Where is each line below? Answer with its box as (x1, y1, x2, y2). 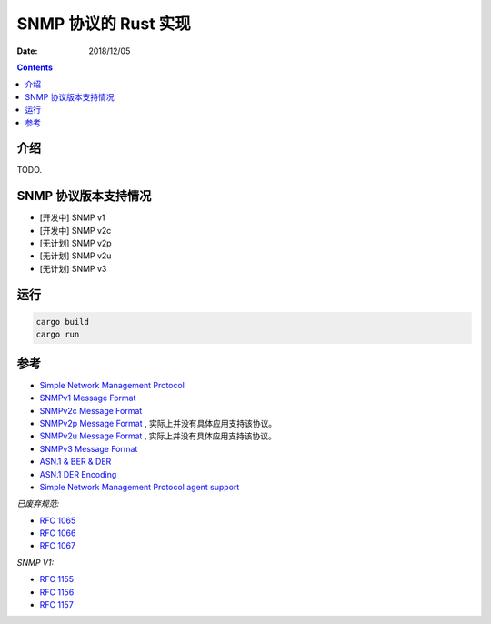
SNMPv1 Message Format (39, 392, 136, 404)
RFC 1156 (39, 587, 75, 598)
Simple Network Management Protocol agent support (39, 481, 240, 492)
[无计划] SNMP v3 (39, 263, 107, 274)
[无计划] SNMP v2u (39, 250, 112, 261)
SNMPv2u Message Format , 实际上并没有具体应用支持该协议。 (39, 430, 277, 441)
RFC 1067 (39, 540, 76, 551)
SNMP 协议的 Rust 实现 (16, 14, 191, 34)
